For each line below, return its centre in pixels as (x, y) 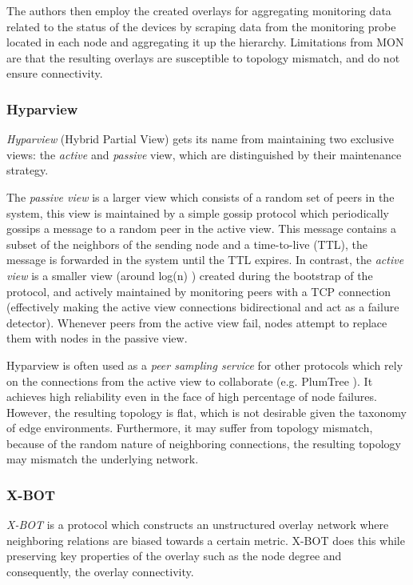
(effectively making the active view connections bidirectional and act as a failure (203, 307)
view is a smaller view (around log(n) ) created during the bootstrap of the (190, 275)
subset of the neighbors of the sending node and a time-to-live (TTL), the (187, 244)
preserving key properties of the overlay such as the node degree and (174, 556)
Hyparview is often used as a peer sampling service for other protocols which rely (205, 365)
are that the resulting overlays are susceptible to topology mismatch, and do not (203, 57)
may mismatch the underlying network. (103, 459)
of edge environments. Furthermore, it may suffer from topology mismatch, (190, 428)
